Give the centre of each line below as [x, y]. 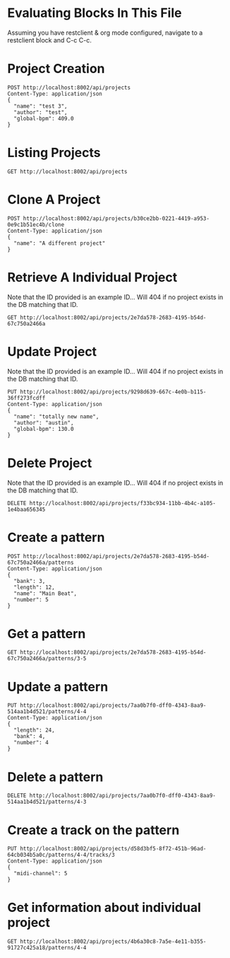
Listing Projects [54, 153]
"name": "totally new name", [56, 416]
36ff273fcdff [26, 398]
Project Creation [56, 69]
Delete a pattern [55, 777]
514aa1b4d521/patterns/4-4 [47, 712]
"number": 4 [31, 743]
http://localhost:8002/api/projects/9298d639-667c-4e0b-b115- [113, 392]
